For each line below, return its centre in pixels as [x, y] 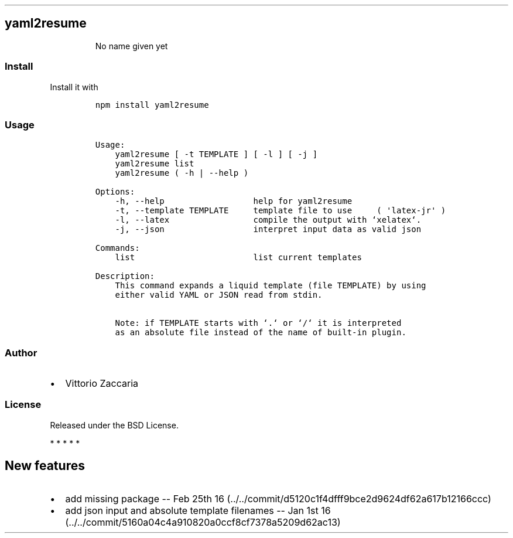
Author [21, 353]
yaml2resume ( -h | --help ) [182, 173]
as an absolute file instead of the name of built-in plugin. [261, 333]
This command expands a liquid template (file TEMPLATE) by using [271, 286]
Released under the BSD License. [114, 425]
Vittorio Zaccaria [102, 384]
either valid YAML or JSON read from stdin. [219, 295]
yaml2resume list [155, 164]
